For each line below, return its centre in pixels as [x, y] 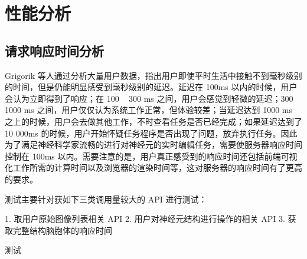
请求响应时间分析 [54, 50]
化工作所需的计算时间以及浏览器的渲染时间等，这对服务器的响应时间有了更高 [153, 167]
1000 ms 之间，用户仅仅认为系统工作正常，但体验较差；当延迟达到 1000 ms [149, 110]
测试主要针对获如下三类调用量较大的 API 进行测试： [106, 199]
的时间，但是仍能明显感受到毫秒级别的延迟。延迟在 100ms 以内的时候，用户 [151, 87]
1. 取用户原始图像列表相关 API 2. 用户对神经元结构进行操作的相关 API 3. [145, 219]
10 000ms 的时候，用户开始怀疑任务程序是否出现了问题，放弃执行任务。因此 [151, 133]
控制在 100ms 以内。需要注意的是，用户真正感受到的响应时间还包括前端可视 [151, 156]
